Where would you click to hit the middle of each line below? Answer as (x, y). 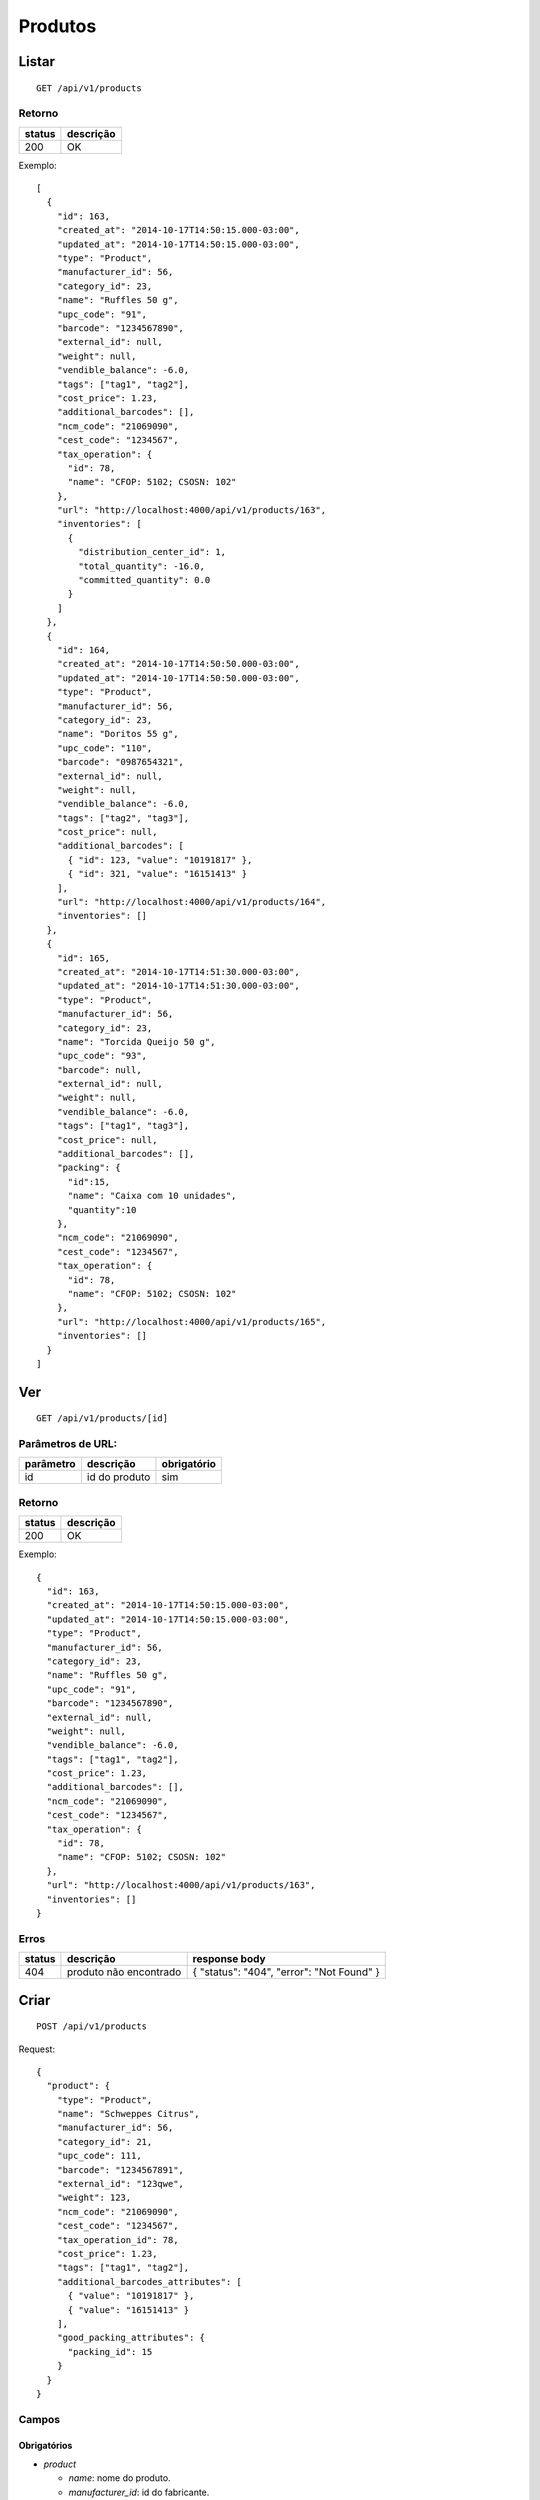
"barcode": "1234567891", (120, 2169)
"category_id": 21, (104, 2141)
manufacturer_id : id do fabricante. (139, 2492)
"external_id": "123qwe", (120, 2184)
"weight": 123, (94, 2198)
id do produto (118, 1477)
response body (229, 1959)
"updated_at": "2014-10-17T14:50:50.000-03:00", (178, 678)
